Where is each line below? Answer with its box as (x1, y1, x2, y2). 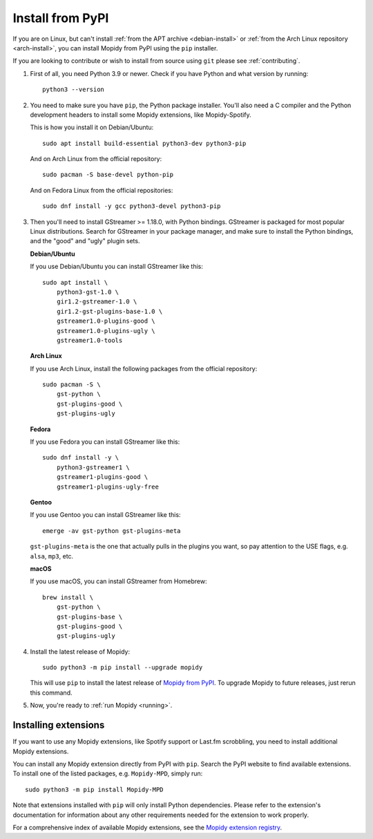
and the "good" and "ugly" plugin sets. (30, 237, 140, 245)
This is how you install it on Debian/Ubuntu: (30, 123, 154, 131)
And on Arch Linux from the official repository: (30, 155, 162, 163)
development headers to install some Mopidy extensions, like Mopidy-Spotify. (30, 111, 251, 119)
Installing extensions (12, 719, 105, 731)
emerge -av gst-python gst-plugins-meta (42, 527, 181, 535)
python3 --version (42, 86, 105, 93)
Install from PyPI (12, 10, 109, 26)
